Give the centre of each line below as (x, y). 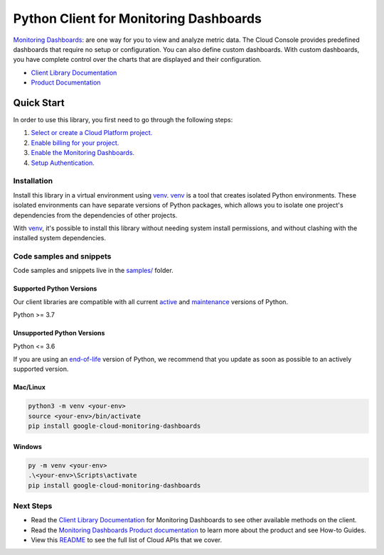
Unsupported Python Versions (59, 333)
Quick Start (39, 103)
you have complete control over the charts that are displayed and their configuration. (138, 60)
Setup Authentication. (63, 163)
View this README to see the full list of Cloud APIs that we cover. (127, 540)
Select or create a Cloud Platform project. (92, 133)
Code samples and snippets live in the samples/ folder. (93, 271)
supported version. (41, 369)
